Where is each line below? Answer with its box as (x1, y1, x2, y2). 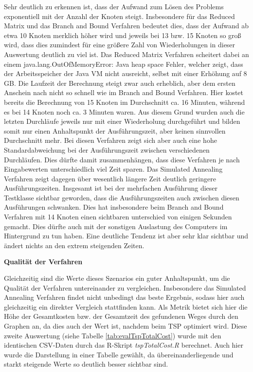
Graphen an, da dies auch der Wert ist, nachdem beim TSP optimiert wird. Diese (4, 321, 247, 331)
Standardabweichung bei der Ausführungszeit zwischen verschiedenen (4, 144, 210, 155)
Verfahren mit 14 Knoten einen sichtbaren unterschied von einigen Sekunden (4, 212, 232, 222)
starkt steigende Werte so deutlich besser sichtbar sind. (4, 359, 168, 369)
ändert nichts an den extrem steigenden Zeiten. (4, 240, 145, 250)
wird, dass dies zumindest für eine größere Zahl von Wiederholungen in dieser (4, 39, 235, 50)
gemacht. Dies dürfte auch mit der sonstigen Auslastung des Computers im (4, 221, 228, 231)
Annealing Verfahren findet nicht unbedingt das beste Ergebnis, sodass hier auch (4, 292, 245, 302)
